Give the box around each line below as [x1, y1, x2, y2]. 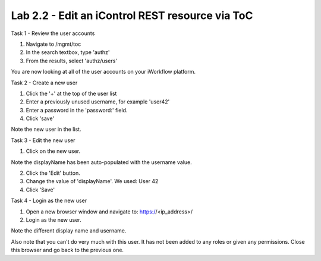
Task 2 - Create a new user [11, 79, 78, 86]
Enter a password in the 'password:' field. [26, 106, 128, 114]
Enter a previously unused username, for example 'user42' [26, 98, 170, 105]
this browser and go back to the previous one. [11, 247, 124, 254]
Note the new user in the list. [11, 125, 81, 133]
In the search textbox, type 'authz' [26, 49, 110, 56]
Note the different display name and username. [11, 227, 127, 234]
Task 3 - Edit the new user [11, 137, 75, 144]
